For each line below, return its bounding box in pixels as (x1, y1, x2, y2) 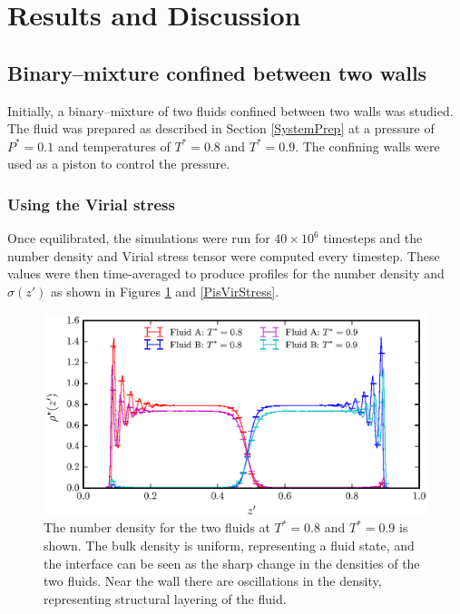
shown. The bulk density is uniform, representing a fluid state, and (44, 536, 415, 555)
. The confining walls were (295, 136, 440, 155)
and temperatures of (57, 136, 171, 155)
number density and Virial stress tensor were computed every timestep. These (7, 246, 440, 265)
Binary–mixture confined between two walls (7, 58, 427, 86)
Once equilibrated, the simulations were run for (7, 229, 270, 248)
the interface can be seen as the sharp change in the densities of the (44, 553, 420, 572)
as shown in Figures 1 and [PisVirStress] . (51, 281, 279, 300)
